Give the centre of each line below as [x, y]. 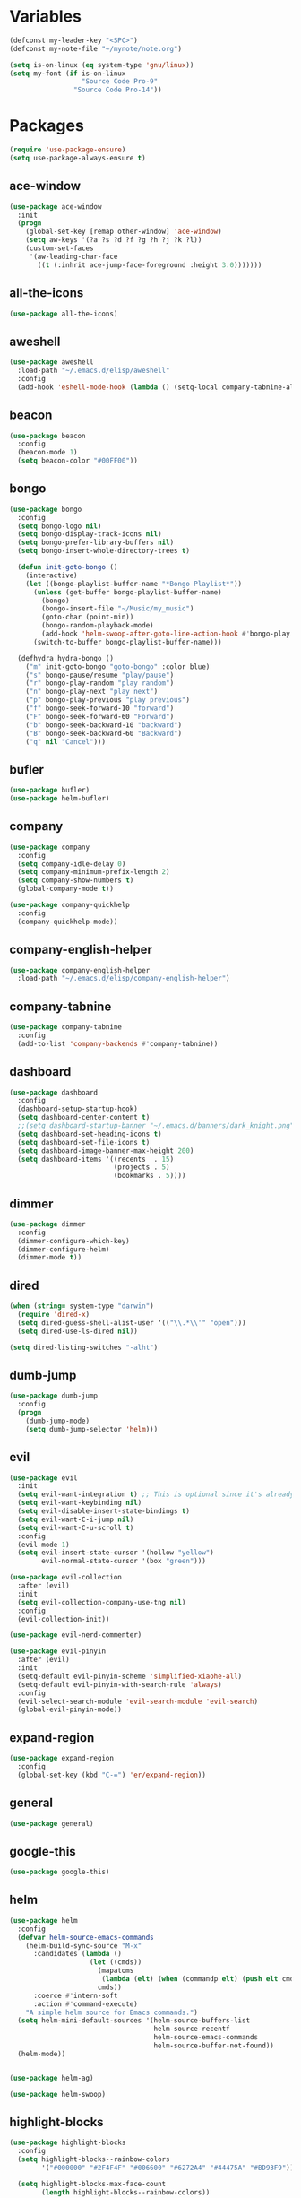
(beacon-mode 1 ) [47, 453]
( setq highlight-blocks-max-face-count [92, 2184]
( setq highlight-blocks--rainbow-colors [94, 2159]
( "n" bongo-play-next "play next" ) [92, 692]
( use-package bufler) [50, 791]
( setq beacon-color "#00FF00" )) [78, 461]
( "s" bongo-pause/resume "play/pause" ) [100, 675]
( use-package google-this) [60, 1872]
